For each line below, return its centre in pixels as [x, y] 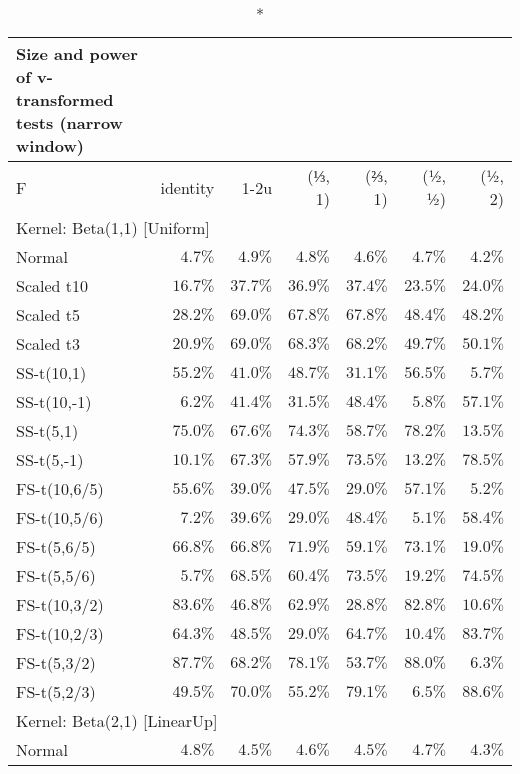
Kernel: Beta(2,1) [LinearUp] [117, 720]
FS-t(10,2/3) [60, 633]
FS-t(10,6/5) [60, 488]
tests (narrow [69, 122]
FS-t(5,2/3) [56, 691]
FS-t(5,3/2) [56, 662]
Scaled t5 [48, 314]
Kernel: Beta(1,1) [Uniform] [113, 227]
